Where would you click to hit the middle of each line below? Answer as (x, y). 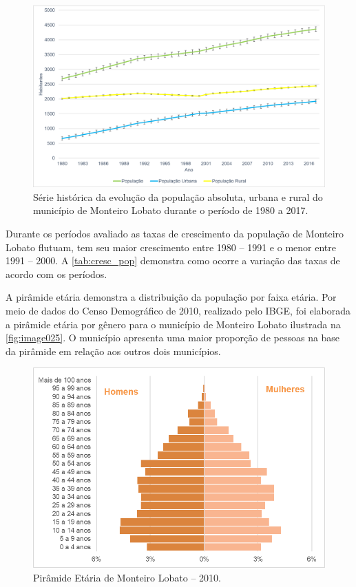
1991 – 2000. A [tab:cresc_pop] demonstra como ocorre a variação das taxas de (173, 260)
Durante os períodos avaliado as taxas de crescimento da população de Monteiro (175, 233)
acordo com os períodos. (56, 274)
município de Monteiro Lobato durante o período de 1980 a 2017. (171, 210)
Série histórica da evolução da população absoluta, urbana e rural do (178, 196)
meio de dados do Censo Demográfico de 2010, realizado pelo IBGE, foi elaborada (178, 310)
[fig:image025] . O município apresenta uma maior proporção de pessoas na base (173, 338)
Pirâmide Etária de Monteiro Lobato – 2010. (127, 577)
